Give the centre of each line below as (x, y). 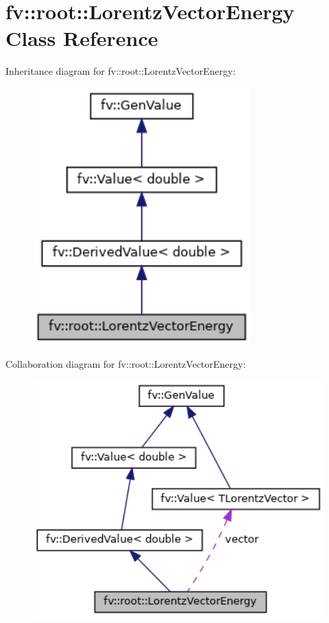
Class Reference (82, 38)
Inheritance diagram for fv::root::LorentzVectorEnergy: (121, 71)
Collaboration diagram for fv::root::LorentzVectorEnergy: (126, 364)
